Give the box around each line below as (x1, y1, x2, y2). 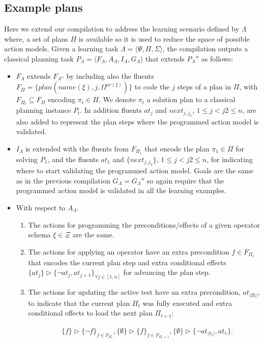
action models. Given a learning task (4, 43, 119, 54)
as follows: (201, 53, 233, 64)
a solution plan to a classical (146, 94, 236, 105)
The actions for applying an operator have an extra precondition (28, 246, 229, 257)
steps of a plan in (177, 81, 231, 92)
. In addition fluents (80, 105, 142, 115)
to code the (134, 81, 170, 92)
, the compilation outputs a (162, 43, 248, 54)
